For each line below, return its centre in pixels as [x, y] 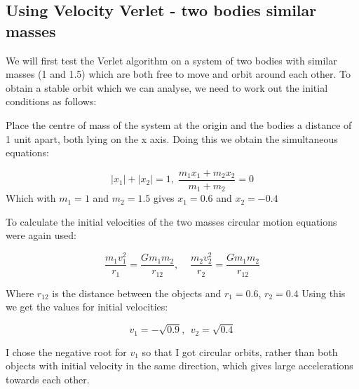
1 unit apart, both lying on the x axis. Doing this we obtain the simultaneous [172, 138]
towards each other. [48, 379]
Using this [324, 293]
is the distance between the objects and [137, 293]
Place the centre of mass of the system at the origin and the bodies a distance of [179, 124]
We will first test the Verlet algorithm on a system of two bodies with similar [171, 60]
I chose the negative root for [66, 352]
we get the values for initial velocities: [87, 307]
